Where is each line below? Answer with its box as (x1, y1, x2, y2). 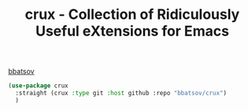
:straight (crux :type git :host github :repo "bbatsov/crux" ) (15, 89, 227, 98)
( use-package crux (8, 82, 68, 90)
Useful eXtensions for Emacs (35, 22, 230, 40)
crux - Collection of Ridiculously (24, 6, 240, 24)
